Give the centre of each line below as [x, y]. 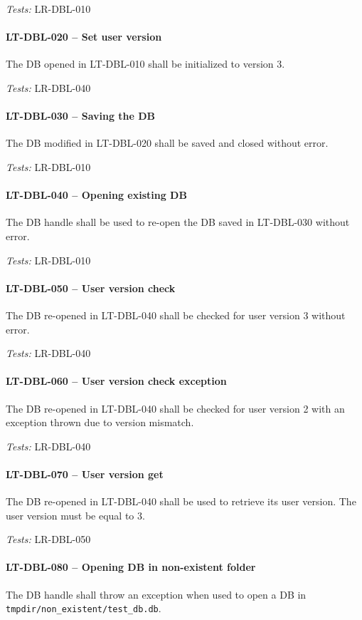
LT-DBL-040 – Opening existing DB [96, 195]
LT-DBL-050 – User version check [91, 288]
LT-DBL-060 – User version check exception [116, 381]
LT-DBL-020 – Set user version [84, 37]
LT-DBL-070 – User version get [85, 474]
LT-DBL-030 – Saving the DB [81, 116]
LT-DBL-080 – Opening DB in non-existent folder [131, 567]
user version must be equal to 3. [75, 515]
